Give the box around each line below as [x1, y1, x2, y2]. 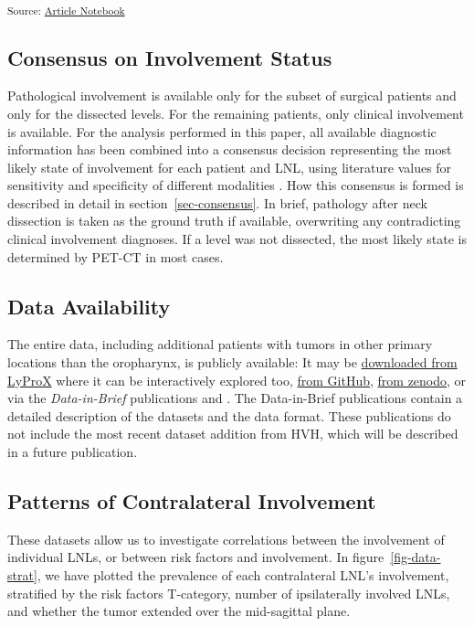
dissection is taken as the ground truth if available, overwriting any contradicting [7, 211, 461, 230]
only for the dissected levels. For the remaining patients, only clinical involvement [7, 103, 464, 122]
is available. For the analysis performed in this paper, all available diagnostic [7, 122, 437, 141]
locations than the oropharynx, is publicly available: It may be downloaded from [7, 353, 458, 372]
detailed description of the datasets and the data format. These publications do [7, 406, 451, 425]
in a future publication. [7, 442, 138, 462]
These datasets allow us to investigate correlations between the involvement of [7, 529, 445, 548]
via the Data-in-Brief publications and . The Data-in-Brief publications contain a [7, 388, 463, 408]
